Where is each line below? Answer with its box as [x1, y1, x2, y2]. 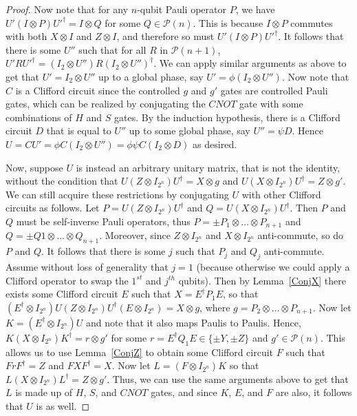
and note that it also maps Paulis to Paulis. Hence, [85, 315, 301, 329]
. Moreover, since [99, 228, 171, 242]
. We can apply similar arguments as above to [153, 56, 347, 70]
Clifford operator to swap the [6, 273, 129, 287]
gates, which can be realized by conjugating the [6, 96, 206, 111]
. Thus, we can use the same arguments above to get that [107, 371, 349, 386]
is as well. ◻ [36, 398, 90, 413]
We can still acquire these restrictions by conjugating [6, 187, 229, 201]
